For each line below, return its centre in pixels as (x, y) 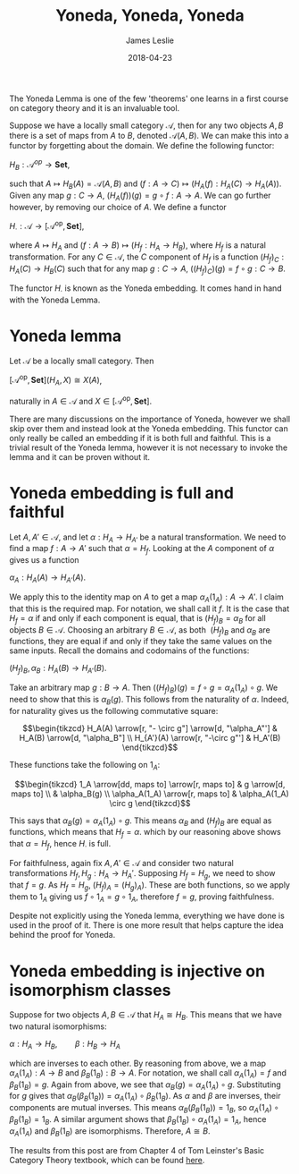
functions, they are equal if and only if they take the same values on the (141, 642)
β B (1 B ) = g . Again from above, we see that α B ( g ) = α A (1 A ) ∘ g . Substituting (145, 1085)
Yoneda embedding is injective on (137, 971)
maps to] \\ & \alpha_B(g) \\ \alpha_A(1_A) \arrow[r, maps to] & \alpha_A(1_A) (150, 794)
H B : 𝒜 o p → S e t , (40, 165)
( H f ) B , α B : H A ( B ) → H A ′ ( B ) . (58, 669)
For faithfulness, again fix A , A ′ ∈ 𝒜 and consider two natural (121, 863)
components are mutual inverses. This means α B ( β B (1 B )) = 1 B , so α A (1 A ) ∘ (144, 1109)
